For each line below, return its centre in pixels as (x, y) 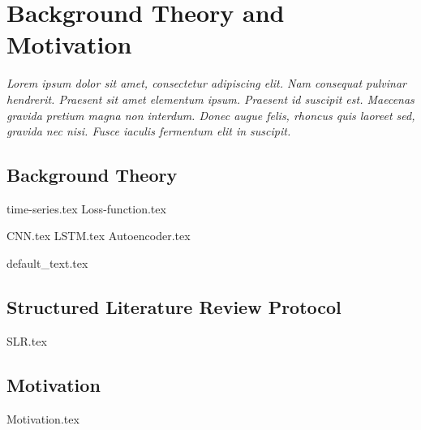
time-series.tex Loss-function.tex (86, 208)
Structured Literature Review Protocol (174, 307)
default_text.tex (47, 263)
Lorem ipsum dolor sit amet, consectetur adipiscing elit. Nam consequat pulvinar (206, 83)
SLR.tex (27, 340)
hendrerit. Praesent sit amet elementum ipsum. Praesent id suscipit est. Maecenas (210, 99)
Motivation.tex (43, 418)
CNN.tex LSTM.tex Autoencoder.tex (99, 236)
